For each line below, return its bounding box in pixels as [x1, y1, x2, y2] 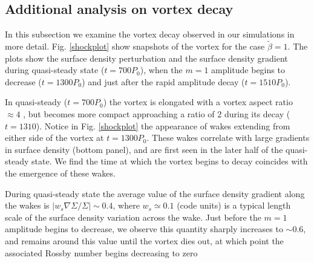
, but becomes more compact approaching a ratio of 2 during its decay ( [23, 107, 290, 120]
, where [113, 199, 140, 212]
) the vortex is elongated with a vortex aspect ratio [103, 96, 293, 108]
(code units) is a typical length [177, 199, 291, 212]
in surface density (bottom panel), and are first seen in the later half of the [5, 143, 283, 155]
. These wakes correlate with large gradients [146, 131, 310, 144]
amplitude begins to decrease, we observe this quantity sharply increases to [5, 222, 283, 235]
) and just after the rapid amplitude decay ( [82, 75, 245, 88]
